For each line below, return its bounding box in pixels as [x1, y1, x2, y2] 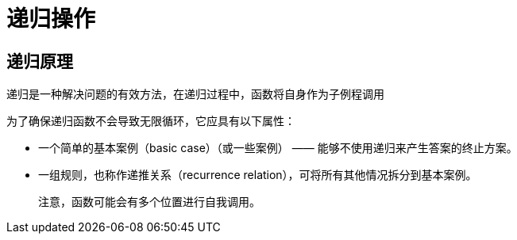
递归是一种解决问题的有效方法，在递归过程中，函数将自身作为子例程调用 [6, 87, 384, 101]
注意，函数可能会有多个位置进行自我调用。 [38, 195, 260, 209]
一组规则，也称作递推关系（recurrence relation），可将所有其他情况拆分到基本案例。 [38, 168, 477, 182]
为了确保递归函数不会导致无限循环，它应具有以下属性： [6, 114, 295, 128]
